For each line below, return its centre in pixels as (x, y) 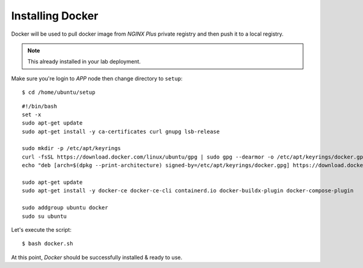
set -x (32, 114)
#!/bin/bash (40, 106)
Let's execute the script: (41, 229)
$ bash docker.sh (47, 244)
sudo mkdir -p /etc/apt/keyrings (71, 149)
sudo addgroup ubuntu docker (65, 208)
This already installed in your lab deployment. (84, 62)
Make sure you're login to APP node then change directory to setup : (97, 78)
